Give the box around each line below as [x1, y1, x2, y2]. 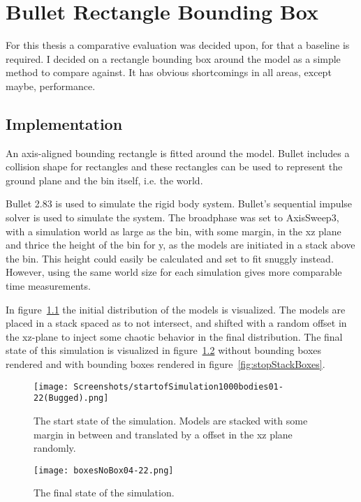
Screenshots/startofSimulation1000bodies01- [73, 381, 283, 392]
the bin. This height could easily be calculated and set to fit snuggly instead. [6, 251, 334, 265]
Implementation [6, 112, 123, 134]
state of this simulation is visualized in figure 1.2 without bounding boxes [6, 343, 322, 357]
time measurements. [6, 279, 91, 293]
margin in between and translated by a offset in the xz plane [34, 427, 293, 441]
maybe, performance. [6, 78, 96, 93]
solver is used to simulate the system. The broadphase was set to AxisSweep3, [6, 210, 339, 225]
